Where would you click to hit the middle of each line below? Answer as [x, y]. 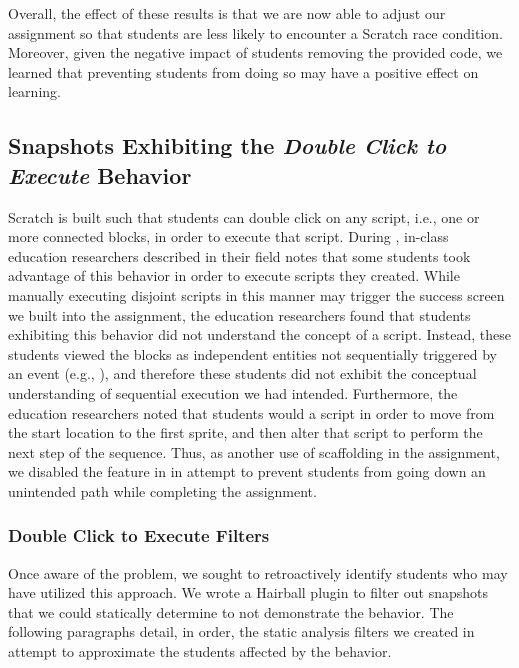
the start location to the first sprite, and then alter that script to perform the [245, 432]
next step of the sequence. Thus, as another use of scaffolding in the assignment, [254, 451]
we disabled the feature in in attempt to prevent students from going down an [247, 471]
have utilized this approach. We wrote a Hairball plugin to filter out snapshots [248, 592]
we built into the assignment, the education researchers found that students [239, 314]
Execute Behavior [100, 174]
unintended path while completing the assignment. [162, 490]
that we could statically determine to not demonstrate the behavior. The [231, 611]
